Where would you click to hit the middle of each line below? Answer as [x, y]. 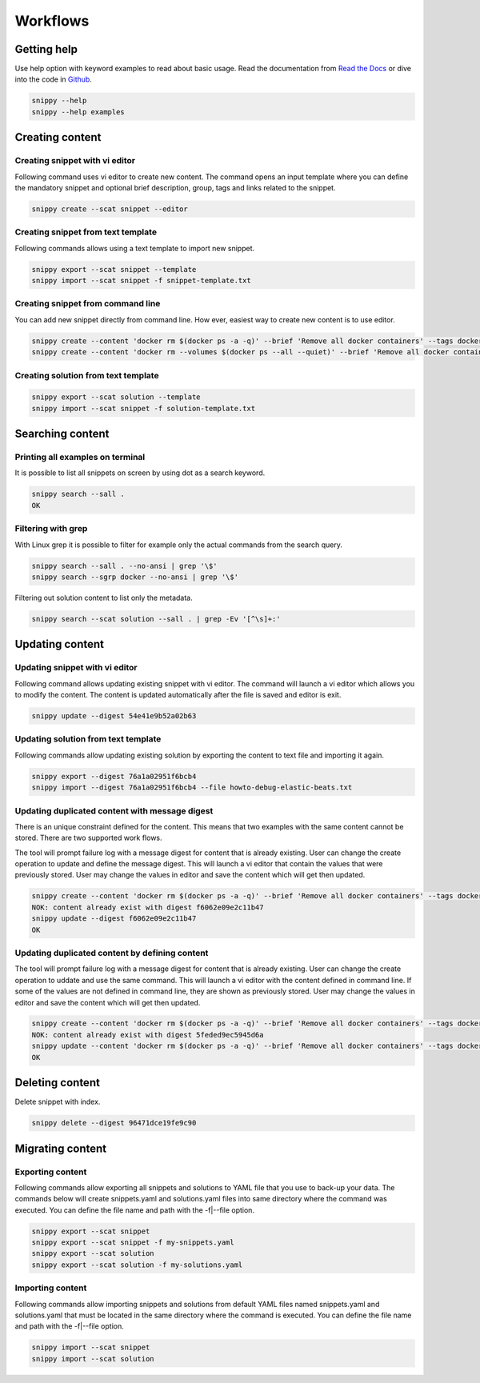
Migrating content [61, 1148]
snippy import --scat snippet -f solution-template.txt [144, 408]
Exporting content [51, 1172]
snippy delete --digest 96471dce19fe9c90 [114, 1123]
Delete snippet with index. [58, 1102]
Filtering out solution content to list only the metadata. [104, 598]
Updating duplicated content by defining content [112, 953]
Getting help [46, 49]
